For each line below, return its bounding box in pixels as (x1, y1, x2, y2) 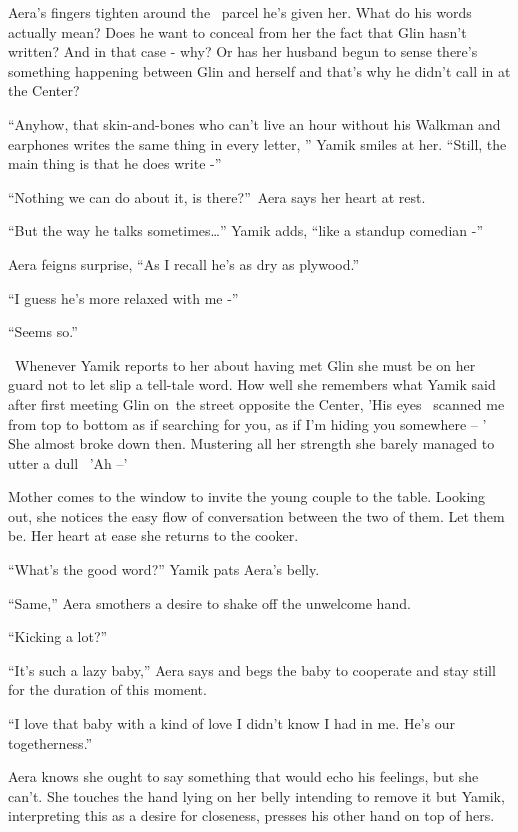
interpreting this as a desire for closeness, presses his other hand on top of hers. (8, 805, 495, 826)
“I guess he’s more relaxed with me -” (8, 287, 239, 308)
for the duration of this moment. (8, 679, 207, 700)
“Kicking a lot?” (8, 626, 108, 647)
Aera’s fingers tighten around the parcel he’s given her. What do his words (8, 2, 472, 22)
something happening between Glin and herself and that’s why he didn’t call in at (8, 60, 511, 81)
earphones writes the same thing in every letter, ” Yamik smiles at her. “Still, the (8, 133, 507, 154)
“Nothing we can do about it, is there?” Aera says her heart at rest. (8, 186, 426, 207)
